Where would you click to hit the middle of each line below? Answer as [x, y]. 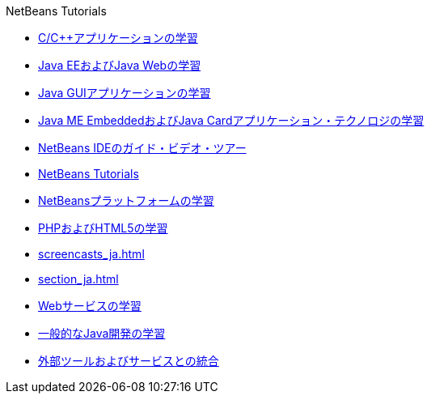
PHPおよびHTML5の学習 [103, 228]
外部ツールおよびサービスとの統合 [129, 361]
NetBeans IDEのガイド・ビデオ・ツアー [142, 148]
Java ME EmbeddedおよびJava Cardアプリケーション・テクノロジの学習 [231, 120]
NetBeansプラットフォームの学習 [126, 200]
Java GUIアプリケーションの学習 [125, 93]
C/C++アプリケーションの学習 [118, 38]
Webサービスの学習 [90, 306]
